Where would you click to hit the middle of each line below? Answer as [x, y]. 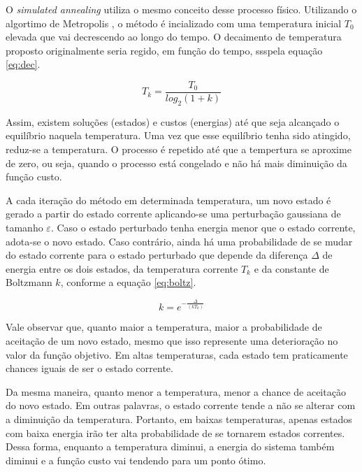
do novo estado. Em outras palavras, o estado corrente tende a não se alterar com [181, 405]
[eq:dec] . [23, 64]
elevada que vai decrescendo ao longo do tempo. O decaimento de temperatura [174, 37]
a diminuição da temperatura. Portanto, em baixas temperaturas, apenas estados [179, 419]
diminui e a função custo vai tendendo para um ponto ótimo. [136, 460]
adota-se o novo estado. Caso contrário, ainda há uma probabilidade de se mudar [179, 241]
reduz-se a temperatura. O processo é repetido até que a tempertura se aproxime [179, 149]
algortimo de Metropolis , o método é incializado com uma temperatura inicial [174, 23]
